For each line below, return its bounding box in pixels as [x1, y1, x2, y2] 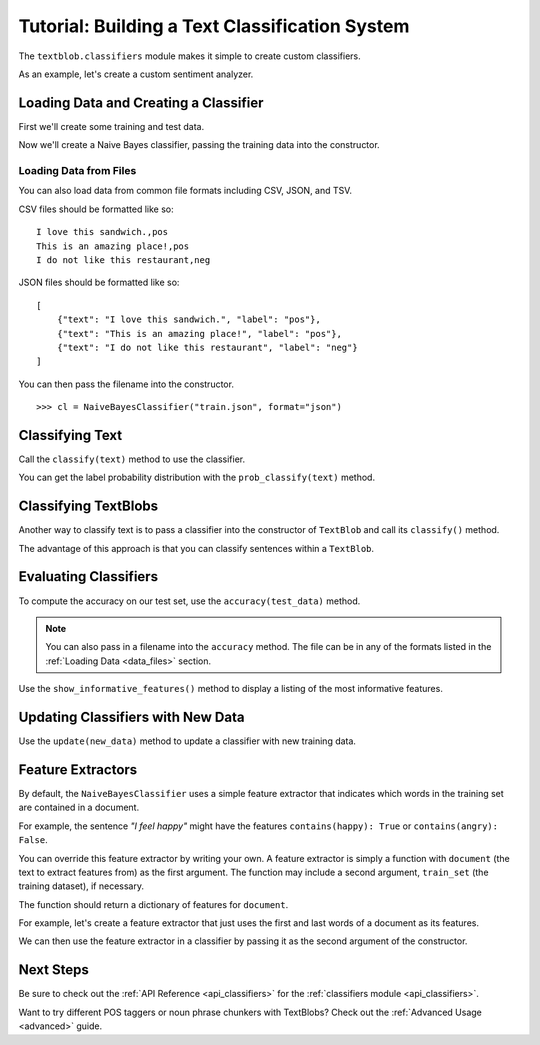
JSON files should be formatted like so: [18, 276, 180, 289]
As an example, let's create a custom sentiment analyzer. [18, 68, 254, 80]
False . [18, 834, 49, 846]
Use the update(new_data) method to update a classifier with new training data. [18, 735, 357, 747]
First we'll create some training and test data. [18, 120, 205, 132]
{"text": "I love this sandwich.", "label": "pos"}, [56, 314, 322, 325]
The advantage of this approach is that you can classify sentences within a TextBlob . [18, 542, 375, 554]
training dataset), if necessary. [18, 880, 145, 892]
